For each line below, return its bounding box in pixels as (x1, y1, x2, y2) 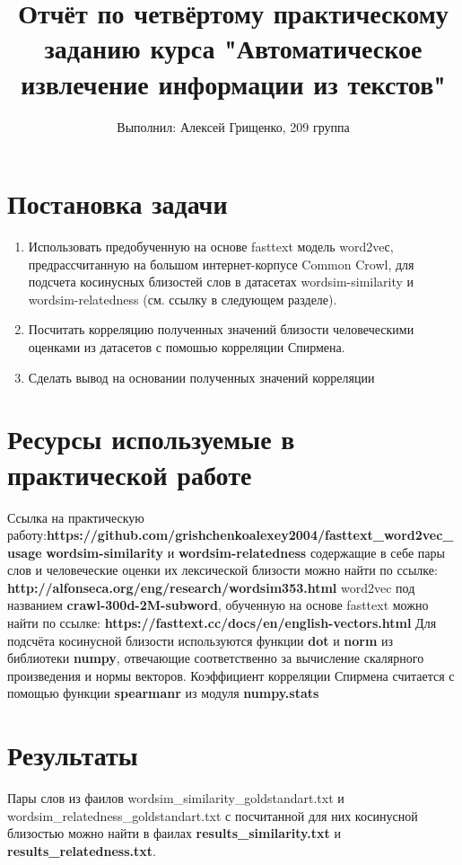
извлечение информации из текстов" (21, 65, 446, 102)
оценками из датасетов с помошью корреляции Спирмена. (28, 338, 345, 356)
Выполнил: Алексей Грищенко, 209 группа (117, 117, 350, 136)
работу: (7, 525, 47, 544)
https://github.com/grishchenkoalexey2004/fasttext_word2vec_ (46, 525, 454, 544)
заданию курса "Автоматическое (44, 30, 423, 66)
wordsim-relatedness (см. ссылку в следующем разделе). (28, 289, 337, 308)
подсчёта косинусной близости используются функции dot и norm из (7, 631, 394, 649)
